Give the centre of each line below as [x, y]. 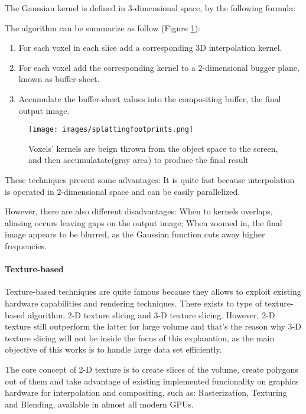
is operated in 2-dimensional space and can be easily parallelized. [123, 191]
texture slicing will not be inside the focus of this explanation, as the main [140, 338]
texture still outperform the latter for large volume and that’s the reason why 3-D [153, 326]
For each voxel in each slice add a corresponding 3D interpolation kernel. [150, 48]
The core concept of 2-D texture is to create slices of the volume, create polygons [152, 369]
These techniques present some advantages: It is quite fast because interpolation [150, 180]
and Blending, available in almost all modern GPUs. [99, 404]
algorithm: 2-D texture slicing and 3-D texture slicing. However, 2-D [151, 314]
